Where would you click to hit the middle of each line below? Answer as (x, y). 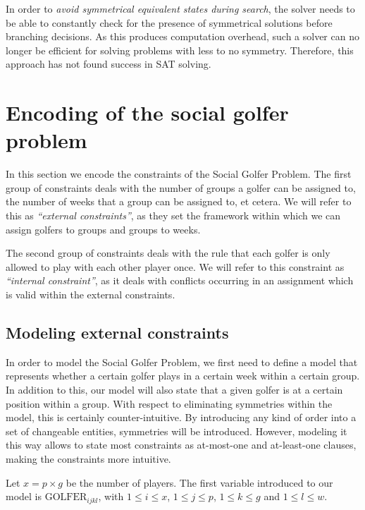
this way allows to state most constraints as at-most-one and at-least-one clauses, (181, 445)
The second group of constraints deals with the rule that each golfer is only (168, 253)
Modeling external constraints (117, 333)
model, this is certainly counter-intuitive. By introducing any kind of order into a (181, 417)
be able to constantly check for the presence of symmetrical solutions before (169, 22)
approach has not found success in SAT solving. (109, 64)
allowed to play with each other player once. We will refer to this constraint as (175, 266)
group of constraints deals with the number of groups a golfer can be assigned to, (181, 187)
